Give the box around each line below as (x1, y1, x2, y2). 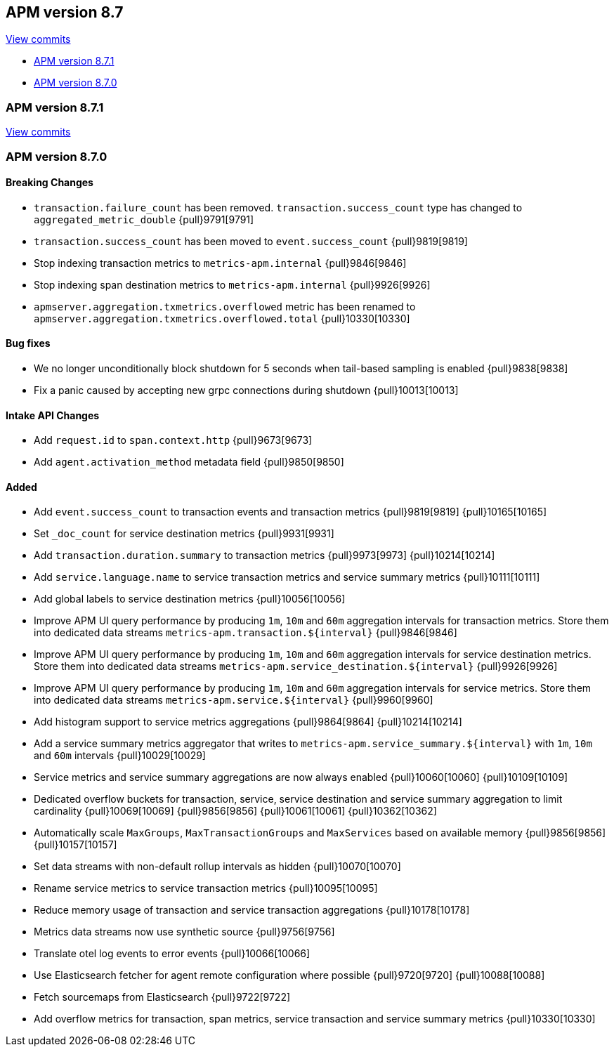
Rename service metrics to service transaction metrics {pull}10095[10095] (34, 882, 378, 895)
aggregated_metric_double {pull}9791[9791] (34, 213, 254, 225)
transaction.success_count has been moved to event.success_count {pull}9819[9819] (34, 235, 468, 247)
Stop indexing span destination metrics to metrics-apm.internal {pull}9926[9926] (34, 278, 431, 291)
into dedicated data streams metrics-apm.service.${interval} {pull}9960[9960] (34, 694, 433, 706)
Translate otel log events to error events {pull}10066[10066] (34, 947, 311, 960)
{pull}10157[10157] (34, 839, 117, 851)
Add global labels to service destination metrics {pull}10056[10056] (34, 593, 346, 605)
